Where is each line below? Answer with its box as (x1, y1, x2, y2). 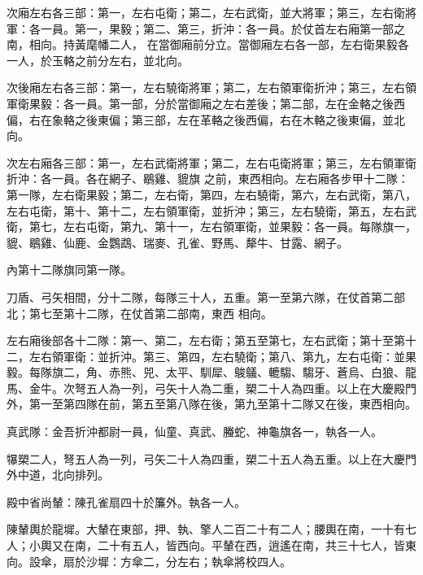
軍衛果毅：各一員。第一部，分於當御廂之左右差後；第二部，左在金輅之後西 (7, 94, 405, 111)
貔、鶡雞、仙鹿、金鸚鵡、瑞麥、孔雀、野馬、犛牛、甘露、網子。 (7, 233, 348, 250)
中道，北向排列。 (17, 466, 109, 483)
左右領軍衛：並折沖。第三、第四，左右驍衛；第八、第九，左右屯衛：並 (28, 347, 405, 364)
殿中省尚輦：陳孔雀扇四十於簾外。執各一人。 (7, 493, 246, 510)
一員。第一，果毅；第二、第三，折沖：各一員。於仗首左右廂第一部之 (40, 20, 405, 37)
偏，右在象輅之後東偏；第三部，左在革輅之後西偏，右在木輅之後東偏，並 (7, 111, 394, 128)
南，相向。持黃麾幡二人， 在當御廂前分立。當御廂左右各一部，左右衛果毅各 (7, 36, 409, 53)
